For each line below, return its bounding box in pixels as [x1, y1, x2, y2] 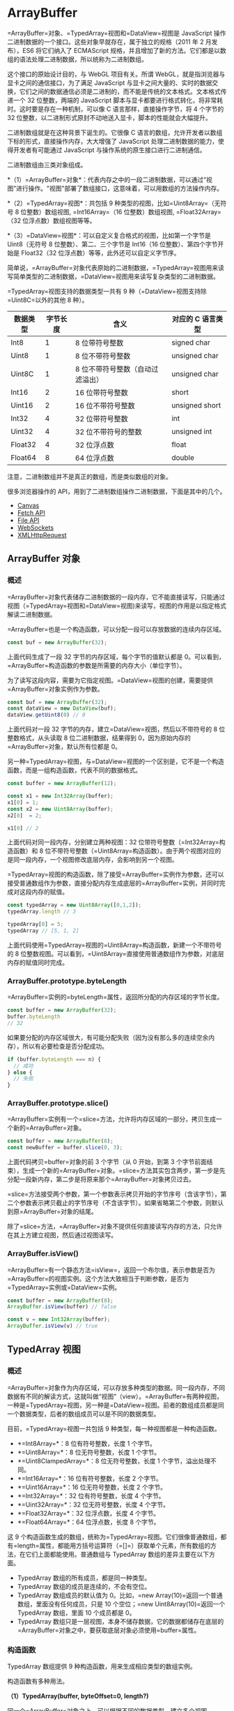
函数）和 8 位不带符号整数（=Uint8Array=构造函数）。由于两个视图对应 [13, 846, 215, 855]
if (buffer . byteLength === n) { [7, 1056, 101, 1063]
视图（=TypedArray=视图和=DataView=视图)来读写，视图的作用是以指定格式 [7, 602, 227, 610]
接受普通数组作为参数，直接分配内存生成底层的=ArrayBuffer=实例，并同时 [7, 879, 219, 888]
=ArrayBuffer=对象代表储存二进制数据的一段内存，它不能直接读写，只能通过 [7, 592, 226, 601]
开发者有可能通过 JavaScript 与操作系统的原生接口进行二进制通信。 [13, 145, 207, 154]
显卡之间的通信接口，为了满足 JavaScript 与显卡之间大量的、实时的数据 [7, 78, 212, 87]
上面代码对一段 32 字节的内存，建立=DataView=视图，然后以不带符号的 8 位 [7, 725, 226, 733]
